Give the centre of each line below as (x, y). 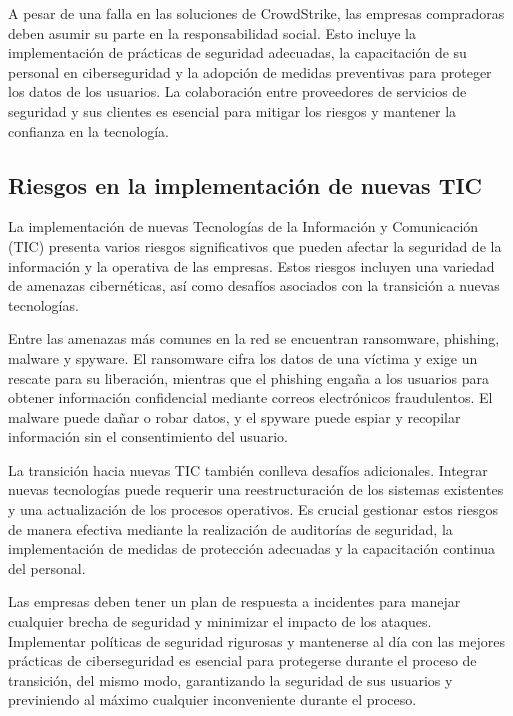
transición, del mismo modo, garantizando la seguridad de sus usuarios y (230, 679)
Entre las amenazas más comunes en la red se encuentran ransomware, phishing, (254, 338)
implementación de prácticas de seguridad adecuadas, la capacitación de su (237, 52)
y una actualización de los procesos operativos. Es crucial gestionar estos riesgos (253, 509)
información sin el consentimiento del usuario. (148, 436)
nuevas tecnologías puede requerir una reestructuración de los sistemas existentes (256, 489)
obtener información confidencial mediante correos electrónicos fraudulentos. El (250, 397)
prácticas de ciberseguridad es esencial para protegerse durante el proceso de (242, 660)
